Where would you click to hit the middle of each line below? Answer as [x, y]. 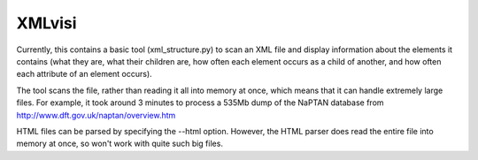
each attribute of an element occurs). [84, 74]
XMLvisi [46, 23]
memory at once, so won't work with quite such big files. [119, 144]
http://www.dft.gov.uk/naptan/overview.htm [96, 115]
